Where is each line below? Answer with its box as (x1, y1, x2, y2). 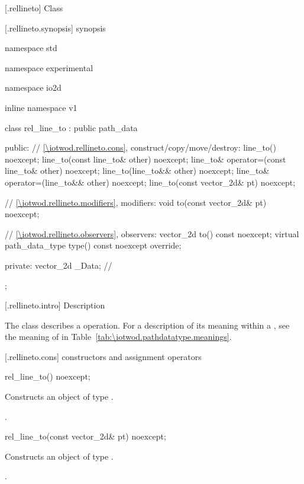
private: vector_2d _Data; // (5, 259, 112, 271)
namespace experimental (5, 61, 93, 74)
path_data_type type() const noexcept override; (5, 239, 182, 251)
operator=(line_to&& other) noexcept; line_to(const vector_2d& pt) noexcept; (5, 176, 296, 188)
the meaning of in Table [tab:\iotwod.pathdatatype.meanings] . (5, 330, 232, 343)
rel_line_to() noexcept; (5, 370, 90, 383)
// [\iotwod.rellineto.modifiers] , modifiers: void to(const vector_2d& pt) (5, 196, 267, 208)
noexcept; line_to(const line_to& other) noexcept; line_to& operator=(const (5, 152, 286, 165)
